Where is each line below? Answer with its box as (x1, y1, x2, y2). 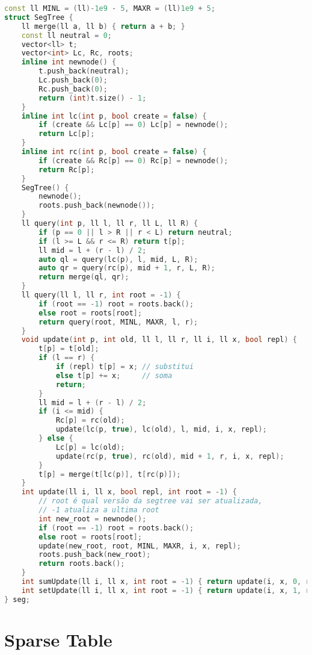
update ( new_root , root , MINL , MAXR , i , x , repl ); (38, 541, 241, 550)
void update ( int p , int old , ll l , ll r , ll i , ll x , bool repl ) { (21, 335, 298, 344)
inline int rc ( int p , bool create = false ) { (21, 147, 207, 156)
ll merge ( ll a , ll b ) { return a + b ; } (21, 22, 185, 31)
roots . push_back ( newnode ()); (38, 201, 155, 210)
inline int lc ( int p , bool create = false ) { (21, 111, 207, 120)
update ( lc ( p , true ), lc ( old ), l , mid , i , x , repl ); (55, 425, 267, 434)
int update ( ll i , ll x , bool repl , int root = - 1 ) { (21, 488, 237, 497)
